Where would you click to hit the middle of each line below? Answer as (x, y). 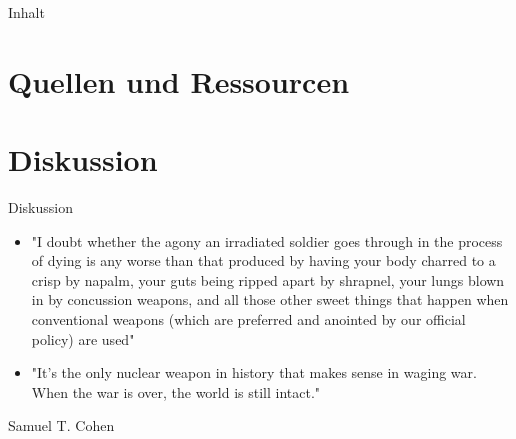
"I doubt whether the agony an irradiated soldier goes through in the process (267, 240)
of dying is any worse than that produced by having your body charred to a (263, 260)
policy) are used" (83, 338)
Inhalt (26, 12)
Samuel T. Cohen (61, 425)
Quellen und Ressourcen (179, 80)
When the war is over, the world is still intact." (176, 391)
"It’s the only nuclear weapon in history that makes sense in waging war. (254, 372)
